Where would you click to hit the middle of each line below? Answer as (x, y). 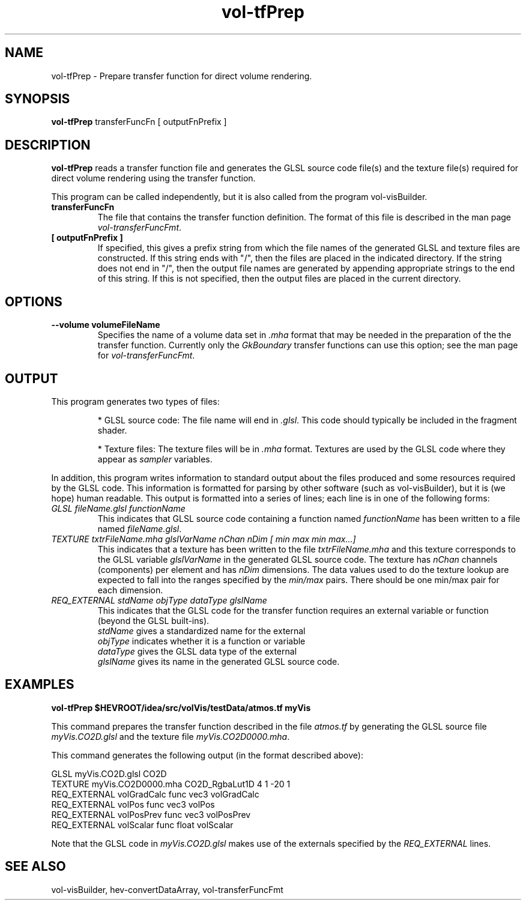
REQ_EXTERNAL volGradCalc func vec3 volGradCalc (155, 794)
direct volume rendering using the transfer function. (153, 178)
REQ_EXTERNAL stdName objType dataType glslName (159, 600)
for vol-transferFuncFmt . (146, 356)
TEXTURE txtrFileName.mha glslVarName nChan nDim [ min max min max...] (204, 539)
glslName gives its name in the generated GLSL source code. (219, 661)
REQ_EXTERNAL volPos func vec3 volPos (133, 804)
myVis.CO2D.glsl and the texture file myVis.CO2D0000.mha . (171, 736)
